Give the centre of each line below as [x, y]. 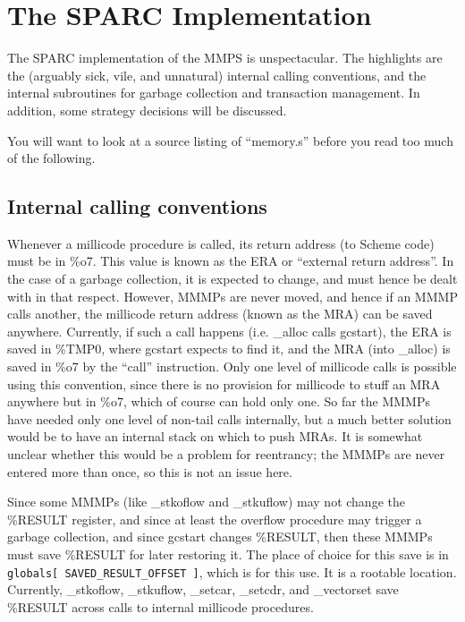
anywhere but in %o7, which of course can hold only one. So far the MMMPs [219, 401]
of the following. [51, 158]
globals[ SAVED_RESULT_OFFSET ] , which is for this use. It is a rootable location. [232, 571]
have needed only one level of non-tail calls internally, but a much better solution [229, 418]
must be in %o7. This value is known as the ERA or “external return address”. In [231, 261]
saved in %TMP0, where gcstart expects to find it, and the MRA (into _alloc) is [229, 349]
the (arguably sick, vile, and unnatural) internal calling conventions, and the [217, 75]
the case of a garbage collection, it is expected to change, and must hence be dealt [232, 279]
